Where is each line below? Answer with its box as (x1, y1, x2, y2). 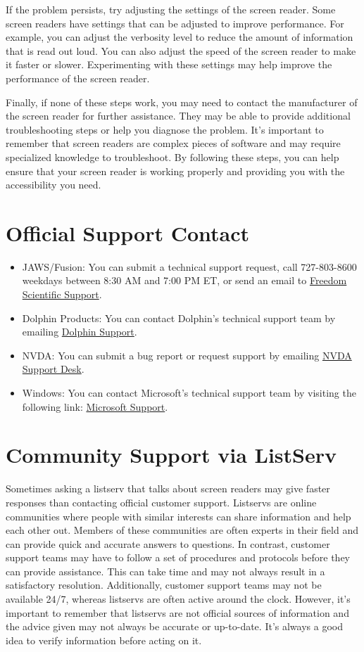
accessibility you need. (6, 177, 101, 192)
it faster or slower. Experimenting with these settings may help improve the (6, 57, 332, 72)
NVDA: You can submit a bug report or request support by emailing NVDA (22, 347, 352, 362)
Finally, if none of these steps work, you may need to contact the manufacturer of (6, 94, 358, 109)
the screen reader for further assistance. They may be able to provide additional (6, 108, 351, 123)
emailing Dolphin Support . (22, 324, 137, 339)
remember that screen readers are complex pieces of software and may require (6, 136, 341, 151)
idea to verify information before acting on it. (6, 632, 202, 647)
